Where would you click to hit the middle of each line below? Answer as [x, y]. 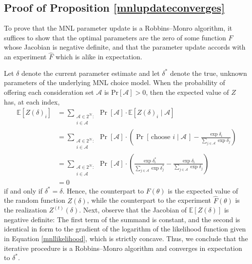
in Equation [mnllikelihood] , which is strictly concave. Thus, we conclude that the [126, 238]
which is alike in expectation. [99, 57]
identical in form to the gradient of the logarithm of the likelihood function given [125, 229]
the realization [25, 210]
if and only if [23, 190]
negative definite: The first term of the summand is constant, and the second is [122, 219]
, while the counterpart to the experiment [149, 200]
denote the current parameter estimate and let [90, 73]
